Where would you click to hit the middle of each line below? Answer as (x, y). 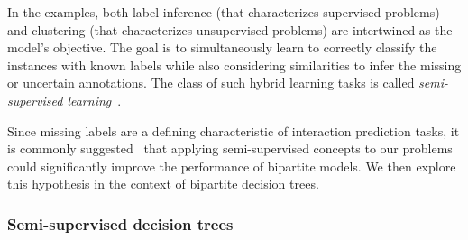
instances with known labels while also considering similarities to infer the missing (234, 65)
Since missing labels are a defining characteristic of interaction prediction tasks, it (234, 130)
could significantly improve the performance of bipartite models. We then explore (232, 166)
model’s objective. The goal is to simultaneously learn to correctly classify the (222, 47)
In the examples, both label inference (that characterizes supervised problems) (224, 12)
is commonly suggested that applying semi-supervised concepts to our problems (230, 148)
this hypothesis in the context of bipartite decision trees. (163, 184)
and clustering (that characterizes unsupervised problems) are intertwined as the (230, 29)
